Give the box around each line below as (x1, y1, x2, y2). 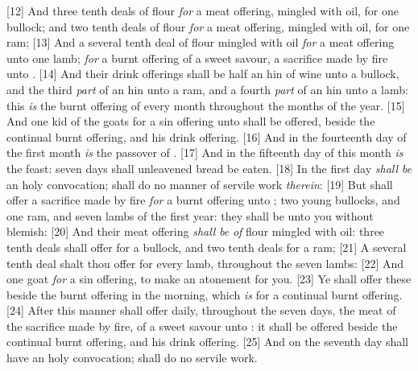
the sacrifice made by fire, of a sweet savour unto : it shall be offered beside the (6, 317, 398, 334)
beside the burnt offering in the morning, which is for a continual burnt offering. (6, 286, 403, 303)
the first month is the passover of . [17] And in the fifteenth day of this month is (6, 144, 404, 161)
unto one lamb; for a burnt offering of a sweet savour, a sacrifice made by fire (6, 49, 388, 66)
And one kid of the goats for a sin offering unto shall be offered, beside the (6, 113, 375, 130)
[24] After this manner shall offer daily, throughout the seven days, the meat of (6, 302, 396, 319)
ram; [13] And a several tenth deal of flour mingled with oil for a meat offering (6, 34, 395, 51)
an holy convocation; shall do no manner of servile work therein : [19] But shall (6, 175, 393, 192)
